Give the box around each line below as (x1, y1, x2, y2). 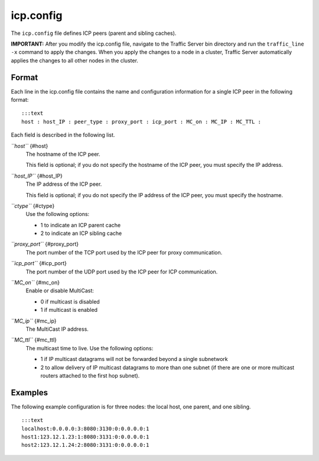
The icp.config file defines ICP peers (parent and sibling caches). (11, 30, 177, 37)
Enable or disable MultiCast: (25, 287, 95, 294)
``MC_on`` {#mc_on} (11, 279, 60, 286)
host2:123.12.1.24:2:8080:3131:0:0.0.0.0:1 (21, 441, 149, 449)
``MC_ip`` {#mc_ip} (11, 317, 57, 324)
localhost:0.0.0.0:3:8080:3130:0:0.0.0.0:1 (21, 425, 149, 432)
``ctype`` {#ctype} (11, 202, 55, 209)
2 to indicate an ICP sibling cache (40, 230, 122, 237)
